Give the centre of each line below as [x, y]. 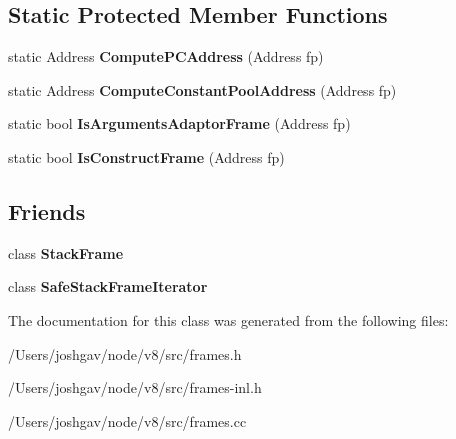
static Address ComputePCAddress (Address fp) [166, 56]
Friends [47, 210]
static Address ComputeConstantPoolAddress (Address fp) [202, 89]
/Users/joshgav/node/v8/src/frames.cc [127, 420]
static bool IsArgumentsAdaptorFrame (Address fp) [179, 123]
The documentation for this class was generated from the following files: [228, 319]
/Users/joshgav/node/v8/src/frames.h [125, 353]
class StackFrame [66, 252]
